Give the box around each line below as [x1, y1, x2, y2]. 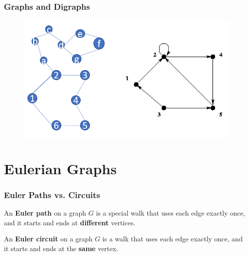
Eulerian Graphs [4, 158, 117, 178]
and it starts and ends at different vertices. [4, 217, 136, 227]
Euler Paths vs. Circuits [4, 188, 100, 200]
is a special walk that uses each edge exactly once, [96, 208, 246, 218]
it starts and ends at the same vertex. [4, 243, 118, 253]
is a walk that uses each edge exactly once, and [102, 234, 243, 244]
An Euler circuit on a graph [4, 234, 93, 244]
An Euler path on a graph [4, 208, 87, 218]
